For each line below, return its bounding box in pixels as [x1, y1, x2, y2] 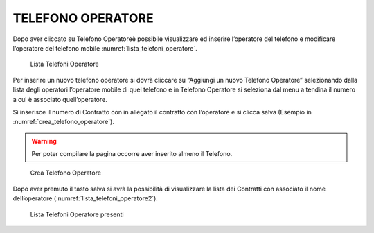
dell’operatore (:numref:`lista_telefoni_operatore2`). [12, 194, 159, 202]
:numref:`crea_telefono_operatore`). [12, 118, 114, 126]
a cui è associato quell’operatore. [12, 95, 107, 103]
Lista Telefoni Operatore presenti [30, 210, 124, 218]
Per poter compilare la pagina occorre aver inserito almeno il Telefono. [31, 150, 233, 158]
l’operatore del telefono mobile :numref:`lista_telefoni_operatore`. [12, 44, 197, 52]
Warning [31, 137, 57, 145]
